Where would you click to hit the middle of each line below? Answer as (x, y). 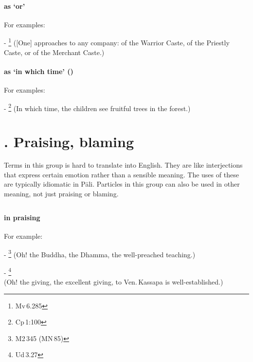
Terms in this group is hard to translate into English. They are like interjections (123, 165)
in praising (22, 217)
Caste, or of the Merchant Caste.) (54, 52)
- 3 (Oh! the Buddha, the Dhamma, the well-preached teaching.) (100, 253)
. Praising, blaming (69, 142)
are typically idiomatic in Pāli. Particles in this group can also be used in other (122, 184)
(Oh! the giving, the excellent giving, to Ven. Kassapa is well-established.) (114, 282)
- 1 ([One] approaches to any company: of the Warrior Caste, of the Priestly (117, 42)
